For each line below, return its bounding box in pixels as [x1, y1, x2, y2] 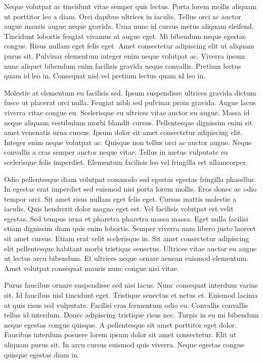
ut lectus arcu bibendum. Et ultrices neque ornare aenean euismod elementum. [4, 253, 248, 263]
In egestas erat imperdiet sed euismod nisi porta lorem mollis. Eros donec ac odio [4, 184, 257, 194]
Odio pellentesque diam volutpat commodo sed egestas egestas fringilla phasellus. [4, 173, 256, 184]
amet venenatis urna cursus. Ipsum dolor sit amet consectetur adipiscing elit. [4, 127, 243, 138]
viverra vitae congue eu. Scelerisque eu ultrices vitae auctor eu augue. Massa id [4, 107, 250, 117]
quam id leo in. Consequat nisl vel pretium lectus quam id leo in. [4, 70, 206, 81]
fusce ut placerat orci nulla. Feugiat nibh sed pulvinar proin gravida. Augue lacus [4, 97, 256, 108]
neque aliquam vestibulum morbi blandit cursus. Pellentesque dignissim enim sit [4, 117, 253, 127]
